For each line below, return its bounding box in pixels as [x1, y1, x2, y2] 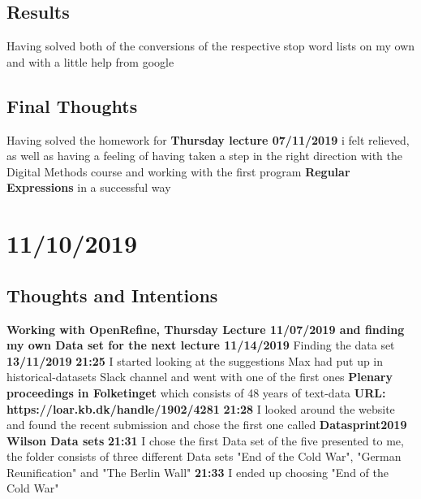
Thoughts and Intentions [6, 282, 218, 307]
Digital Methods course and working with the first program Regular [6, 163, 350, 180]
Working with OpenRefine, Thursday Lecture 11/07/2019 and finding [6, 320, 405, 337]
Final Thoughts [6, 93, 138, 118]
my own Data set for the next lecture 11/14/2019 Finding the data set [6, 336, 395, 354]
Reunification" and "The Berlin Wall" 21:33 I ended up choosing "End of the [6, 463, 389, 480]
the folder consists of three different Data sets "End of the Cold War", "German [6, 448, 402, 465]
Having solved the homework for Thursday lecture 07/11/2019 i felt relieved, [6, 131, 410, 148]
